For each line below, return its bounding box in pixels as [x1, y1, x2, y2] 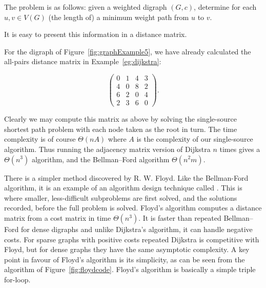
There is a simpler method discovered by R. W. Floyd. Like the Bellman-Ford [4, 172, 249, 183]
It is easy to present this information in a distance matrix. [4, 29, 187, 40]
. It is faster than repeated [138, 212, 221, 223]
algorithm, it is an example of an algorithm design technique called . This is [4, 182, 242, 193]
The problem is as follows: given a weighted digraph [4, 2, 167, 12]
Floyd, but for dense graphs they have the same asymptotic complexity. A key [4, 244, 250, 255]
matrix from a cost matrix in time [4, 212, 111, 223]
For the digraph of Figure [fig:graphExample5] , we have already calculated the [4, 46, 251, 56]
